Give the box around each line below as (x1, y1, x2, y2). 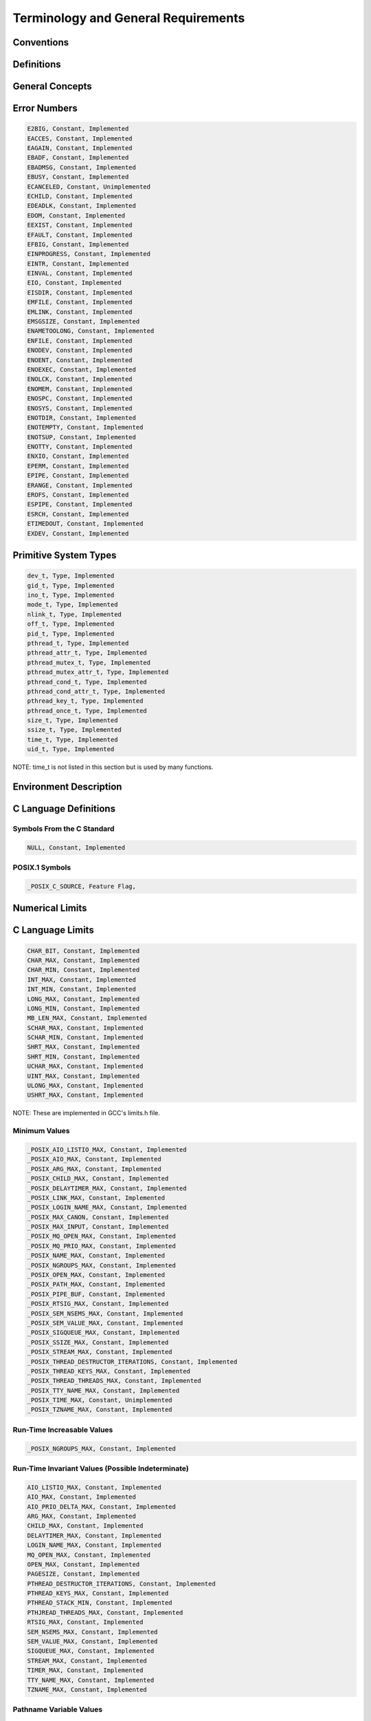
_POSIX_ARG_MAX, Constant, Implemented (27, 1165, 161, 1173)
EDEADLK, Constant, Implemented (27, 202, 137, 210)
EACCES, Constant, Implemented (27, 134, 133, 142)
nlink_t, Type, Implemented (27, 610, 122, 618)
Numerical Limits (12, 902, 87, 914)
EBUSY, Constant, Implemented (27, 173, 129, 181)
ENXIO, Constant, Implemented (27, 452, 129, 461)
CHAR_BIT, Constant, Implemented (27, 947, 140, 955)
